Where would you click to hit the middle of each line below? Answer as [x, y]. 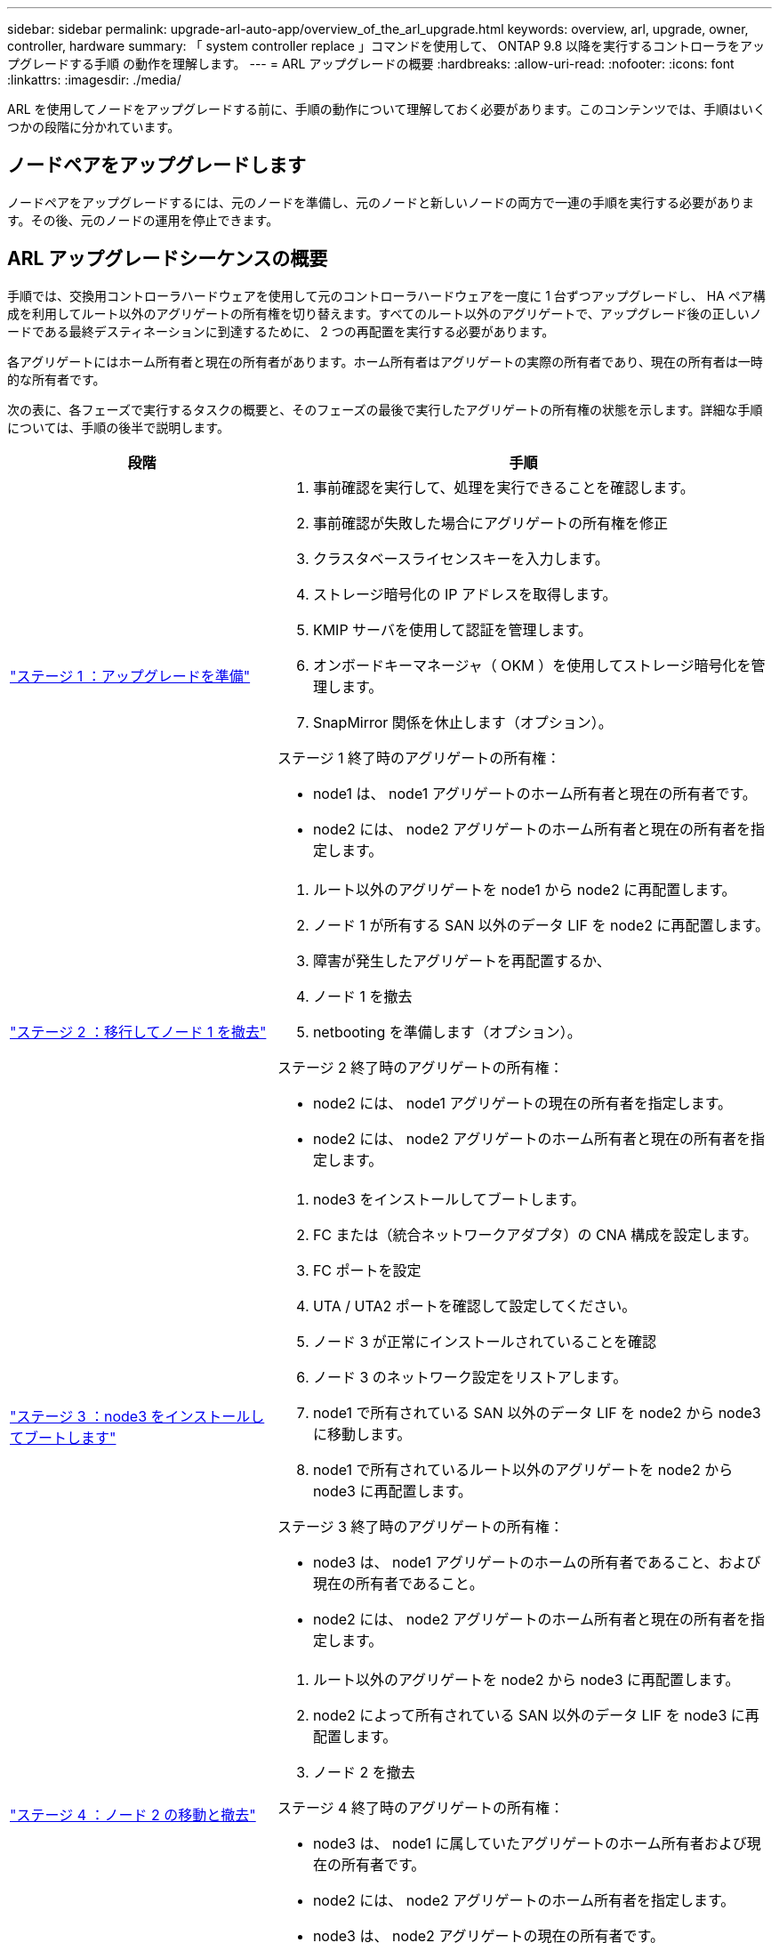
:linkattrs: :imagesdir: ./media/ [94, 80]
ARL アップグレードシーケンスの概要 [168, 259]
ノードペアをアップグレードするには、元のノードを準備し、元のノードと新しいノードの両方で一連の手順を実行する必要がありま [381, 202]
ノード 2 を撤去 [364, 1772]
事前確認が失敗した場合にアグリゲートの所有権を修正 [490, 523]
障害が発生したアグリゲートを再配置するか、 [462, 960]
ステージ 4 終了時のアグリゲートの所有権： [421, 1807]
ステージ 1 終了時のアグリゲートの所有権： [419, 758]
